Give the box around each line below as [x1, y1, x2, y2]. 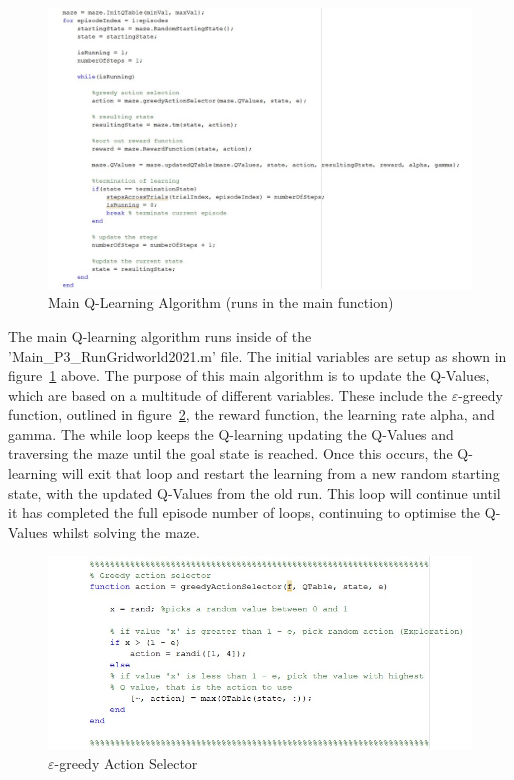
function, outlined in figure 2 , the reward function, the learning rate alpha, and [8, 404, 495, 425]
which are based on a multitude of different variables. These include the [8, 384, 447, 405]
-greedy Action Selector [54, 752, 198, 773]
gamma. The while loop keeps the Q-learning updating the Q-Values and [8, 423, 454, 444]
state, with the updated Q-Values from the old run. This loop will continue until [8, 482, 501, 503]
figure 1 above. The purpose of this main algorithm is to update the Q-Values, [8, 365, 490, 386]
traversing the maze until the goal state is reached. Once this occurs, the [8, 443, 453, 464]
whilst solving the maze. [52, 521, 200, 542]
